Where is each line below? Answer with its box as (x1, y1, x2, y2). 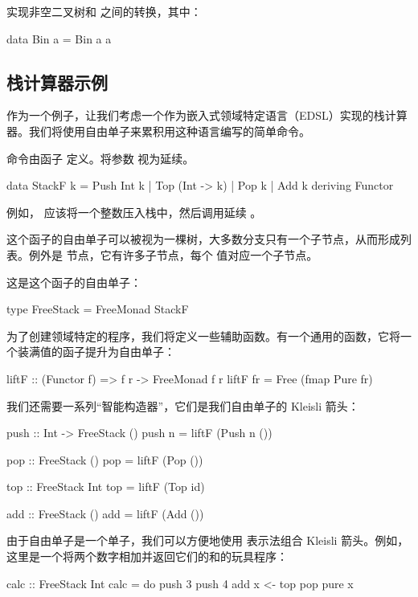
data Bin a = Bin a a (6, 30, 112, 47)
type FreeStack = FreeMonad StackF (6, 301, 189, 317)
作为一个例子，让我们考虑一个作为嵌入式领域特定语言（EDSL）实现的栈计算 (6, 107, 408, 124)
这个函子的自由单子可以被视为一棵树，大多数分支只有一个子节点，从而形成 (6, 231, 400, 247)
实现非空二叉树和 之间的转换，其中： (6, 3, 202, 19)
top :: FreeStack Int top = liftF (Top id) (6, 478, 205, 495)
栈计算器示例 (6, 69, 108, 94)
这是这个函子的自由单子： (6, 273, 141, 290)
